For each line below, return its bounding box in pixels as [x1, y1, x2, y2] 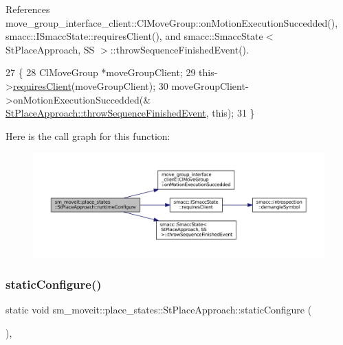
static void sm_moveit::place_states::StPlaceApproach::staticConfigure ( [5, 302, 312, 317]
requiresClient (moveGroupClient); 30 [12, 78, 168, 93]
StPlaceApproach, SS [5, 42, 95, 56]
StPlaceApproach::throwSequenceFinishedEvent [5, 106, 206, 120]
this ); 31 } [212, 106, 255, 120]
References [5, 2, 50, 16]
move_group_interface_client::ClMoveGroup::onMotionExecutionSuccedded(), [5, 15, 338, 29]
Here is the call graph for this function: [5, 128, 170, 143]
